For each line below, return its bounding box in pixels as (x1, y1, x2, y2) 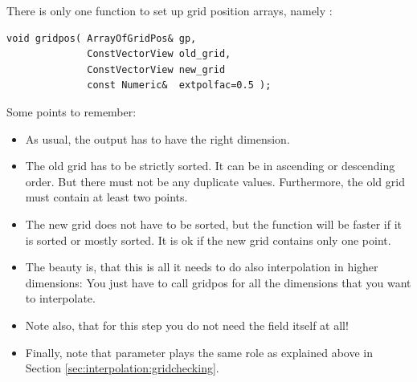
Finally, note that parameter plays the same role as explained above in (25, 343, 374, 360)
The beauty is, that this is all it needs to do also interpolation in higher (25, 258, 378, 275)
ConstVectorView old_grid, (87, 48, 231, 60)
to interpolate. (25, 290, 96, 307)
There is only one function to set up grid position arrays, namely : (6, 2, 333, 18)
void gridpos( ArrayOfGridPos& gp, (6, 32, 197, 44)
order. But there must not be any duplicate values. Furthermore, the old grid (25, 173, 405, 189)
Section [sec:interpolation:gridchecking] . (25, 360, 219, 376)
